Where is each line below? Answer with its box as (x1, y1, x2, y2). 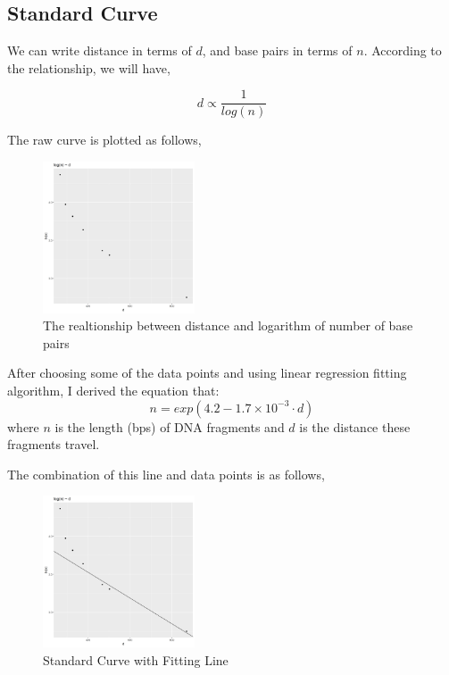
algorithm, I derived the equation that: (7, 381, 220, 400)
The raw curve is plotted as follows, (7, 130, 202, 149)
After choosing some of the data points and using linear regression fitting (7, 363, 407, 382)
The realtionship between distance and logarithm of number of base (43, 316, 413, 335)
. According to (363, 41, 442, 60)
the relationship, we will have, (7, 58, 170, 77)
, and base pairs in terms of (202, 41, 353, 60)
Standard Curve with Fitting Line (43, 650, 229, 669)
